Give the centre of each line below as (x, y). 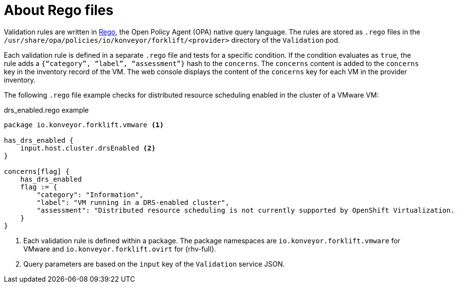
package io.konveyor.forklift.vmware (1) (84, 125)
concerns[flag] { (37, 171)
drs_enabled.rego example (46, 110)
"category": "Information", (90, 194)
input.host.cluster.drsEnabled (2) (88, 148)
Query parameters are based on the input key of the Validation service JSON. (154, 264)
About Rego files (59, 10)
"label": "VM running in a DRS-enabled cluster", (133, 202)
